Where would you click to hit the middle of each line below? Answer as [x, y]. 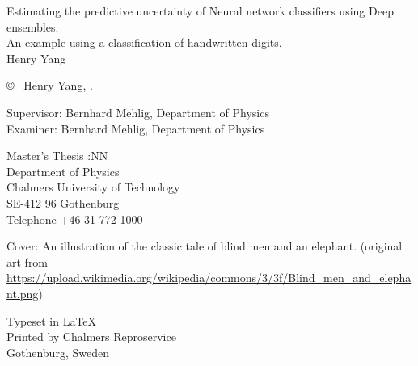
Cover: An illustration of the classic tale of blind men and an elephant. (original [205, 246]
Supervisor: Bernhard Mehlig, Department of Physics [138, 112]
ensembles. [33, 26]
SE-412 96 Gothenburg [63, 202]
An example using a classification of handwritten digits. [144, 42]
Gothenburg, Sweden [58, 352]
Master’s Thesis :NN [57, 156]
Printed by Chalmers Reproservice [91, 337]
